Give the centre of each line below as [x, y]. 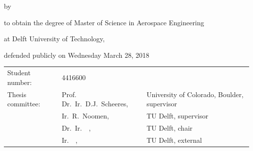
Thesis [17, 94]
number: [20, 82]
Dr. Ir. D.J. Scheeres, [95, 104]
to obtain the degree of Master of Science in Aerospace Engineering [104, 22]
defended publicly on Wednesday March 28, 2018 [77, 55]
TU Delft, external [174, 140]
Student [19, 73]
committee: [24, 104]
